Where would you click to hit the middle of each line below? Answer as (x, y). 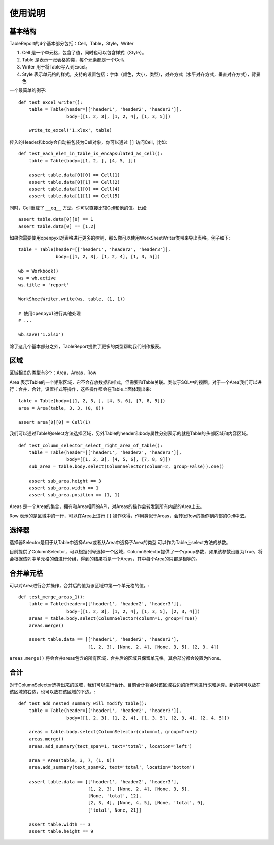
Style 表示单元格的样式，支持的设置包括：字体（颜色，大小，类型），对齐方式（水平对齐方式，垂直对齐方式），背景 (141, 74)
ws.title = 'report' (44, 285)
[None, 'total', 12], (115, 796)
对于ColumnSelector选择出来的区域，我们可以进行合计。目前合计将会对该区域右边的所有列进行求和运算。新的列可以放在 (135, 685)
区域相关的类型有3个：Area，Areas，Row (53, 373)
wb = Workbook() (39, 271)
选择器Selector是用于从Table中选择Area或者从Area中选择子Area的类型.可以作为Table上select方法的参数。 (120, 542)
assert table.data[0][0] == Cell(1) (74, 175)
